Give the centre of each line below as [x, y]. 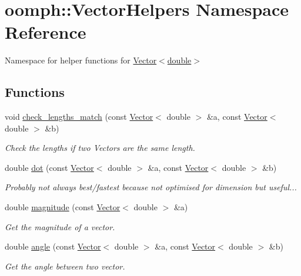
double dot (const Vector [49, 167]
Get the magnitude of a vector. [60, 226]
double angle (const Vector [53, 246]
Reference [46, 32]
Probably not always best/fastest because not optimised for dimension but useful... [151, 187]
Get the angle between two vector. [65, 266]
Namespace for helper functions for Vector [81, 60]
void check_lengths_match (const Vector [79, 117]
